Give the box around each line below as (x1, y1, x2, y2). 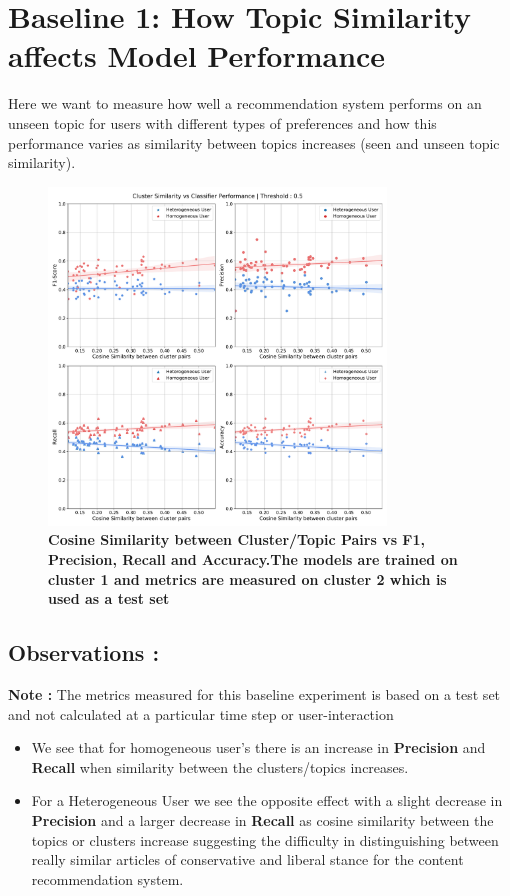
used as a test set (48, 588, 170, 609)
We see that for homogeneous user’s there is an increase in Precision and (31, 737, 486, 758)
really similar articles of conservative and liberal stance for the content (31, 849, 464, 870)
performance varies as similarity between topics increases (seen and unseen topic (8, 132, 500, 153)
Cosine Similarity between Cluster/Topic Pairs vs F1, (48, 529, 426, 550)
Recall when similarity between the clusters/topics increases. (31, 756, 409, 777)
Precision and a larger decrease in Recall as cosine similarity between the (31, 810, 494, 831)
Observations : (8, 637, 160, 668)
